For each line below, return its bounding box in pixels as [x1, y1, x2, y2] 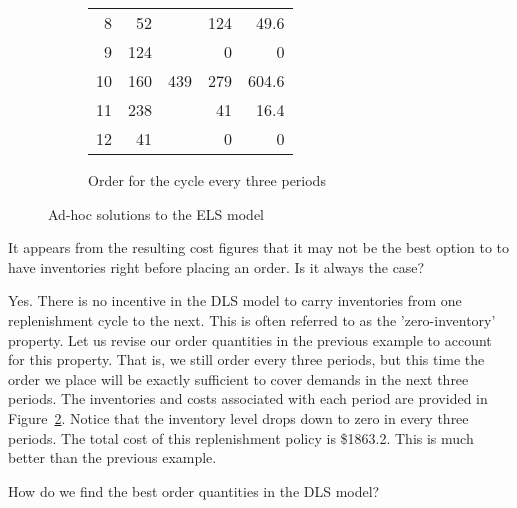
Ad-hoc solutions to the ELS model [48, 203, 264, 224]
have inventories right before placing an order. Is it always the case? [8, 256, 425, 277]
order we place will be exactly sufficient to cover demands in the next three [8, 368, 469, 389]
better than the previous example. [8, 447, 217, 468]
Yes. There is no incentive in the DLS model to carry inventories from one [8, 290, 462, 311]
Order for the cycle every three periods [88, 170, 326, 190]
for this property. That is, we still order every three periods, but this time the [8, 349, 485, 370]
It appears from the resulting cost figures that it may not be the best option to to [8, 237, 510, 258]
